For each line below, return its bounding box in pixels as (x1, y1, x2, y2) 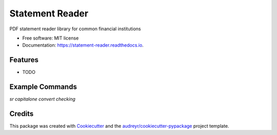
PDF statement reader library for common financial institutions (9, 26, 141, 32)
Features (9, 55, 38, 64)
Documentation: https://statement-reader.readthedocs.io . (22, 42, 144, 48)
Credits (9, 109, 34, 118)
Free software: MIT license (22, 35, 79, 41)
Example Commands (9, 83, 77, 91)
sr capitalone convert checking (9, 96, 75, 102)
